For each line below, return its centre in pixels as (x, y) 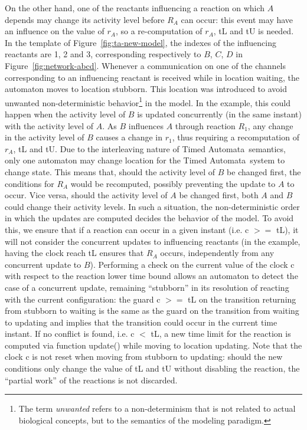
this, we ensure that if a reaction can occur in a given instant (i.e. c (127, 229)
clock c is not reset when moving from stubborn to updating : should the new (144, 357)
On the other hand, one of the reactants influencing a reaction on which (135, 8)
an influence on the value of (55, 31)
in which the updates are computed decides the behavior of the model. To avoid (149, 218)
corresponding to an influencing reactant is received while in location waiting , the (152, 77)
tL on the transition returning (242, 299)
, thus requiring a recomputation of (236, 137)
